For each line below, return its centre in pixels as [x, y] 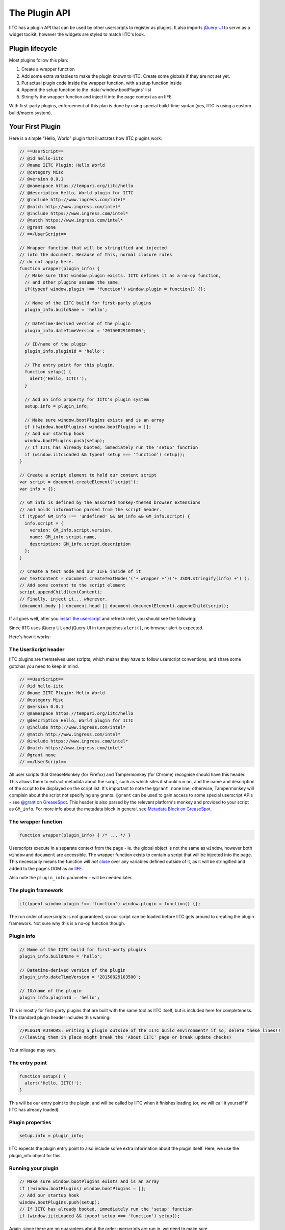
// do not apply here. [47, 261]
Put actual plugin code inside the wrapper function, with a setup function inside [102, 83]
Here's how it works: [30, 637]
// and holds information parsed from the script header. [91, 509]
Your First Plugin [35, 127]
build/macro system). [31, 113]
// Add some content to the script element [73, 585]
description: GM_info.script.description [80, 544]
